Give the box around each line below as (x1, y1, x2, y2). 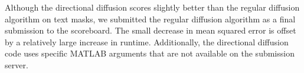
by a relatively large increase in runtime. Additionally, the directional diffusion (5, 35, 289, 48)
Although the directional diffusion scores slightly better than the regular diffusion (5, 1, 300, 13)
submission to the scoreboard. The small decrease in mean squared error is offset (5, 24, 296, 36)
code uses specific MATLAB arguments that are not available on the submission (5, 47, 295, 59)
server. (5, 58, 28, 71)
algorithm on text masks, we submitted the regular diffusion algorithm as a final (5, 12, 296, 25)
